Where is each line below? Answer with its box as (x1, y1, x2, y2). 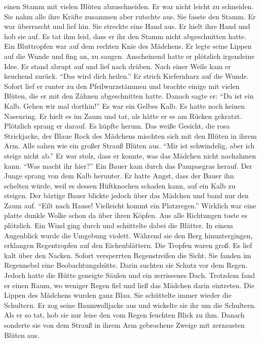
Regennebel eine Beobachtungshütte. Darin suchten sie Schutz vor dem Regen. (4, 260, 248, 270)
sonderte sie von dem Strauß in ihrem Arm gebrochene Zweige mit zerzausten (4, 320, 245, 330)
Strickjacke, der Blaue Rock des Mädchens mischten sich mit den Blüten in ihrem (4, 130, 257, 141)
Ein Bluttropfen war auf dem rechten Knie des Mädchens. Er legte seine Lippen (4, 41, 252, 51)
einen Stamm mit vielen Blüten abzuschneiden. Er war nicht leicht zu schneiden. (4, 1, 254, 11)
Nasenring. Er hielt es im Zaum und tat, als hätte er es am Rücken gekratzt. (4, 110, 242, 121)
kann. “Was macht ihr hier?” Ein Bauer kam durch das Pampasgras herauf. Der (4, 160, 252, 171)
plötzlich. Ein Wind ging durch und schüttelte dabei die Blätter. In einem (4, 220, 233, 231)
